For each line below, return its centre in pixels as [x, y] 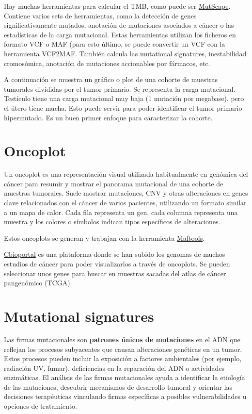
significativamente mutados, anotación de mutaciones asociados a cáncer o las [119, 25]
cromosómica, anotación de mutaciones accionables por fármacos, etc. [107, 63]
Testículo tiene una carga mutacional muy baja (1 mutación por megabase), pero [124, 98]
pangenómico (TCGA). [38, 283]
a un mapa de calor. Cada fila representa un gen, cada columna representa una [121, 212]
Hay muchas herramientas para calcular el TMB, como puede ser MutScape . [117, 6]
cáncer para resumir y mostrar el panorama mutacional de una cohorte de [114, 183]
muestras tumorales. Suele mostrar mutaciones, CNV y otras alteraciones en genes [126, 193]
